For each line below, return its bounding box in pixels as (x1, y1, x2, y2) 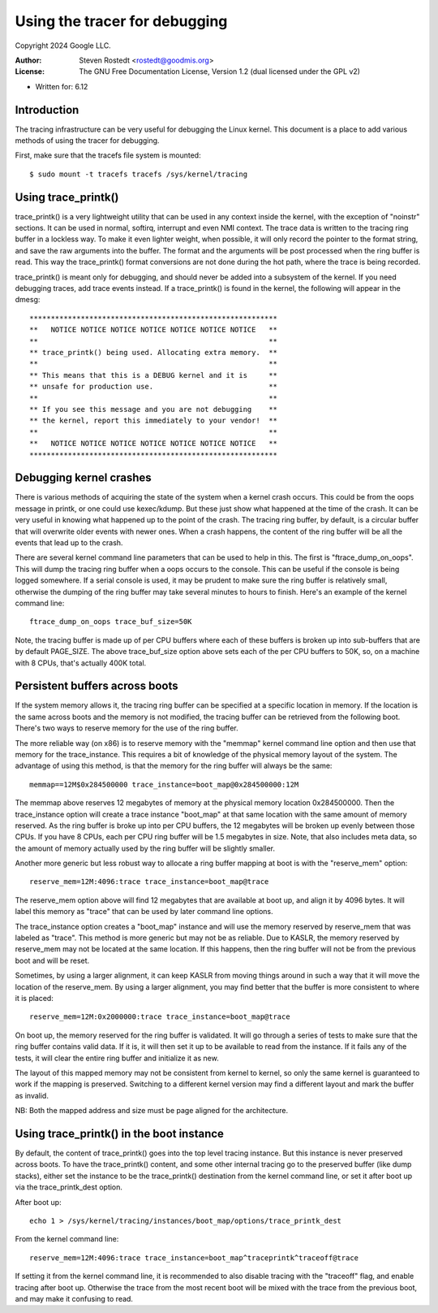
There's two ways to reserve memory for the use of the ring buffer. (15, 723, 238, 733)
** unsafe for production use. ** (29, 382, 277, 392)
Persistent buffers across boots (15, 679, 178, 693)
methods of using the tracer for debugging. (15, 136, 160, 145)
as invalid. (15, 1090, 49, 1100)
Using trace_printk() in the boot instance (15, 1126, 225, 1141)
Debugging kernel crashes (15, 471, 152, 485)
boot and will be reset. (15, 955, 90, 965)
